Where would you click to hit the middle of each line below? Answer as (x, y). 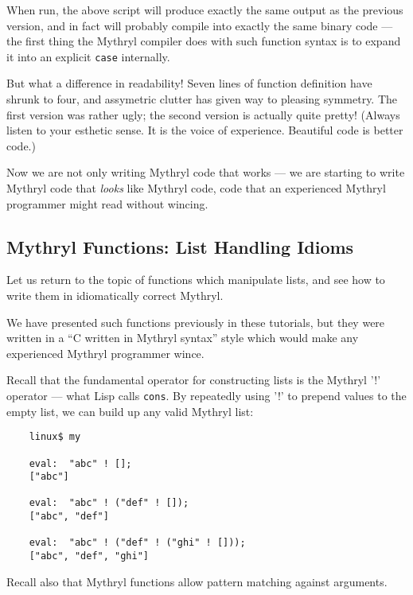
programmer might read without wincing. (107, 203)
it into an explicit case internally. (88, 56)
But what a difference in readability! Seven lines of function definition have (189, 83)
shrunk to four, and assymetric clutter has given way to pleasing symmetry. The (202, 99)
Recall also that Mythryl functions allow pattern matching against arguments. (197, 581)
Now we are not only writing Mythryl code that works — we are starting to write (206, 172)
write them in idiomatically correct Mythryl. (115, 295)
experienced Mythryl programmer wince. (105, 353)
